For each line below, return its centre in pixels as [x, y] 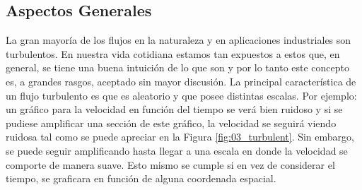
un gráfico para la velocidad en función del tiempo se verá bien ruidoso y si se [174, 109]
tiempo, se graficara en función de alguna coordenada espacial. [141, 178]
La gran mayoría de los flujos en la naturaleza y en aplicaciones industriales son [179, 40]
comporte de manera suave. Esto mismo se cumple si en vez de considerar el [170, 164]
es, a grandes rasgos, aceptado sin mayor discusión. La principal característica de [181, 81]
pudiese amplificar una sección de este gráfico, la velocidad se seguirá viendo [171, 123]
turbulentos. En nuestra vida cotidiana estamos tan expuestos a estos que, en [173, 53]
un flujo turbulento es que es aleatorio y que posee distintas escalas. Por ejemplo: [181, 95]
